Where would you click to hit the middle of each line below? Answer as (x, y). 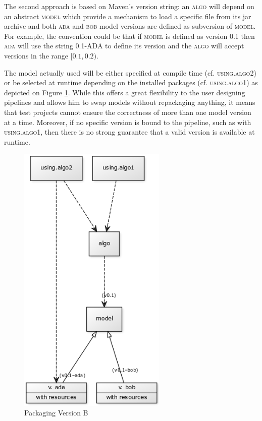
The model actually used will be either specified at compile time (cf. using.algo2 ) (130, 72)
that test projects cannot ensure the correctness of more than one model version (128, 112)
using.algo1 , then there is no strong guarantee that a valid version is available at (129, 132)
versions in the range (36, 55)
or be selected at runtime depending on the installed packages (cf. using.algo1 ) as (131, 82)
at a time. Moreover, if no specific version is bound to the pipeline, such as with (128, 122)
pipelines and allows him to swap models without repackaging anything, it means (130, 102)
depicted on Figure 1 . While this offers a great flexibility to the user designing (125, 92)
